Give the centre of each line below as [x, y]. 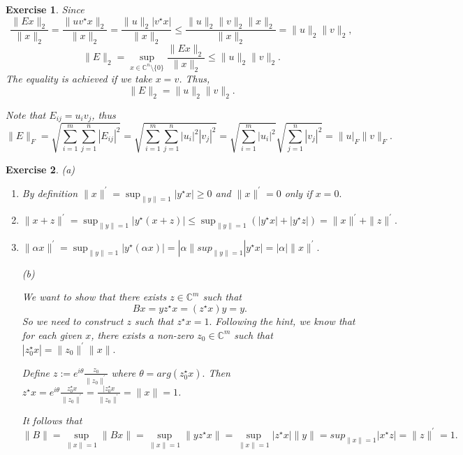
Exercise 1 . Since [45, 9]
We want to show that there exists [94, 297]
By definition [50, 193]
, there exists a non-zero [142, 334]
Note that [26, 114]
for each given [52, 334]
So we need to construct [73, 321]
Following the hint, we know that [285, 321]
